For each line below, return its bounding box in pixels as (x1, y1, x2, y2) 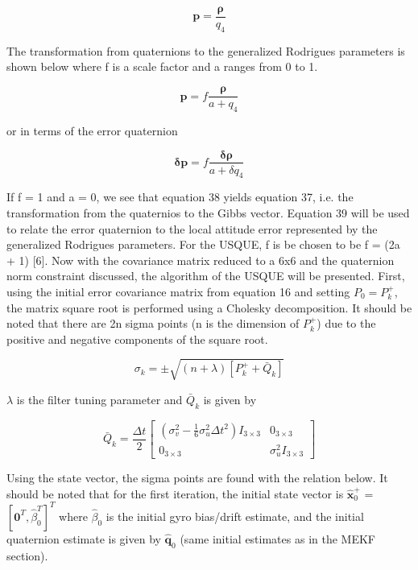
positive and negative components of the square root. (6, 330, 268, 347)
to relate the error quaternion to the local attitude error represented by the (6, 220, 378, 237)
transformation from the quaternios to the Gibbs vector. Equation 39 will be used (6, 204, 410, 221)
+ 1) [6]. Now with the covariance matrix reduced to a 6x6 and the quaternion (6, 251, 395, 268)
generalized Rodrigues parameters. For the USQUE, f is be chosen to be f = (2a (6, 236, 400, 253)
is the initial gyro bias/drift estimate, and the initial (106, 507, 364, 524)
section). (6, 547, 48, 564)
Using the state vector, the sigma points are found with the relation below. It (6, 469, 388, 486)
